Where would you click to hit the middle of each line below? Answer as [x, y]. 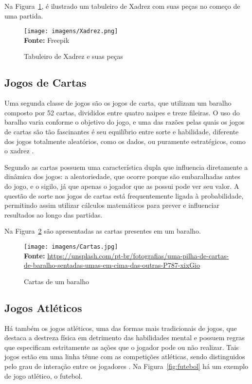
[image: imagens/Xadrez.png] [71, 31]
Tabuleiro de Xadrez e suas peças [73, 56]
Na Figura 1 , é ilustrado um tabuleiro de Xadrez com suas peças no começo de [122, 6]
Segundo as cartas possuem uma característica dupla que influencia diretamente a [126, 167]
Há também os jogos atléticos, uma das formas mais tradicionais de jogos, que [121, 328]
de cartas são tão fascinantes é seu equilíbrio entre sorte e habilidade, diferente [122, 132]
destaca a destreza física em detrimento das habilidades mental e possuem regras [125, 338]
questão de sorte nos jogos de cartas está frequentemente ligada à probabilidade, [124, 195]
